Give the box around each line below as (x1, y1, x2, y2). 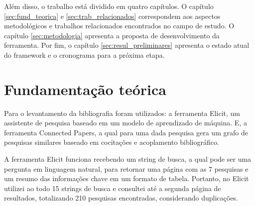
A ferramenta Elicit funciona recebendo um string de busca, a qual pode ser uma (4, 154, 252, 164)
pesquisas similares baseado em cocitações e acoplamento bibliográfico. (4, 137, 219, 147)
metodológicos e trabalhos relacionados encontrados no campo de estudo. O (4, 20, 235, 31)
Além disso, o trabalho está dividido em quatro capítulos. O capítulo (4, 1, 214, 11)
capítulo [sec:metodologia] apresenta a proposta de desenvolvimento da (4, 30, 220, 40)
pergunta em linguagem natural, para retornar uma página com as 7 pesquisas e (4, 163, 249, 174)
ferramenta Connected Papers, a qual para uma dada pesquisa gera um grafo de (4, 127, 248, 137)
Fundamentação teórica (4, 79, 166, 99)
